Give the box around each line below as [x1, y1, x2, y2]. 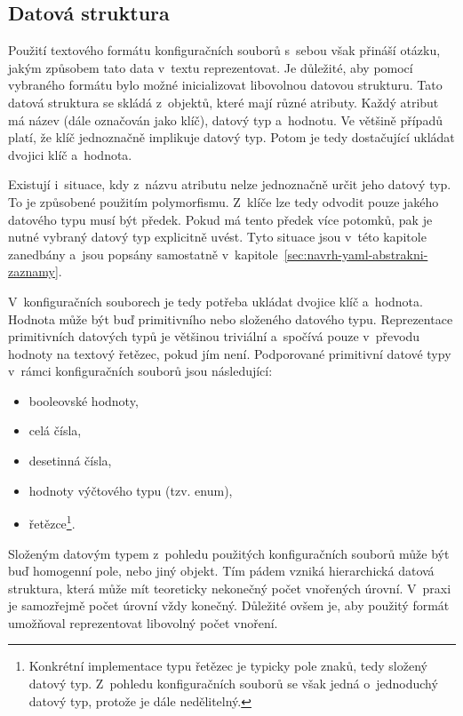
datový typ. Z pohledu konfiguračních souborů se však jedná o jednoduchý [28, 674, 438, 693]
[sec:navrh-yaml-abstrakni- [283, 244, 428, 263]
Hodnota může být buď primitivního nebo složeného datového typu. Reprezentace [8, 309, 453, 328]
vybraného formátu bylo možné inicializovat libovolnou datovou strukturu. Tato [8, 76, 443, 94]
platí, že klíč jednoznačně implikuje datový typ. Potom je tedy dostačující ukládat [8, 128, 455, 147]
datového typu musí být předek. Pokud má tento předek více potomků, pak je [8, 210, 433, 228]
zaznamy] [8, 262, 59, 281]
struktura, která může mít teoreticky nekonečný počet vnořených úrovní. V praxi [8, 578, 451, 597]
